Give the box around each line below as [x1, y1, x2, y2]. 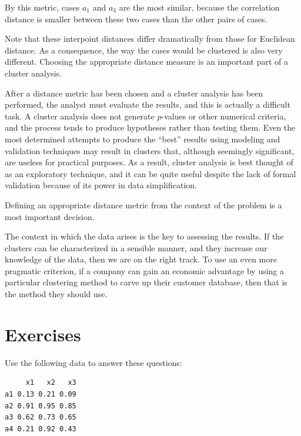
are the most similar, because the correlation [119, 1, 280, 13]
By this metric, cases [5, 1, 80, 13]
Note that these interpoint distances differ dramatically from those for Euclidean [5, 32, 295, 45]
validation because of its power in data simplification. [5, 179, 197, 191]
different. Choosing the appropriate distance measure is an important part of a [5, 55, 289, 68]
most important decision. [5, 210, 95, 222]
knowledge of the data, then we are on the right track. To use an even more [5, 253, 277, 265]
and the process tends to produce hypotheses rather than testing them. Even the [5, 121, 296, 134]
